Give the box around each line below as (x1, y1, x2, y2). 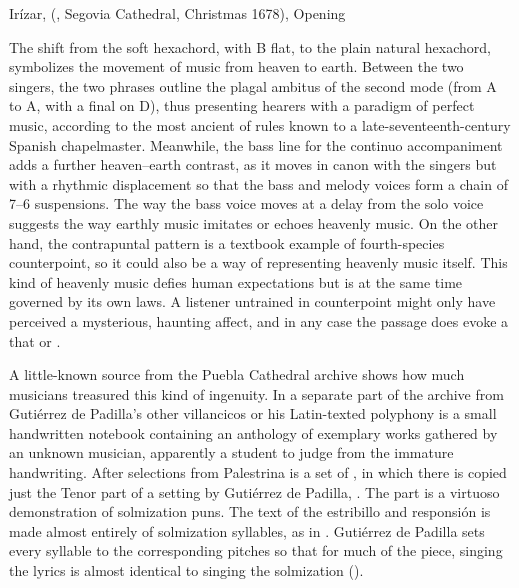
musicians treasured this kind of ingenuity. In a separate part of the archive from (9, 383, 504, 404)
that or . (9, 330, 61, 351)
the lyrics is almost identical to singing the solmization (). (9, 560, 364, 581)
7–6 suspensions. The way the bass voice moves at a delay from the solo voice (9, 193, 484, 214)
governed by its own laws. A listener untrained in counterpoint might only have (9, 291, 496, 312)
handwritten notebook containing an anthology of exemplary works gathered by (9, 422, 498, 443)
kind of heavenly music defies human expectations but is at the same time (9, 271, 463, 292)
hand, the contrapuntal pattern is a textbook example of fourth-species (9, 232, 445, 253)
